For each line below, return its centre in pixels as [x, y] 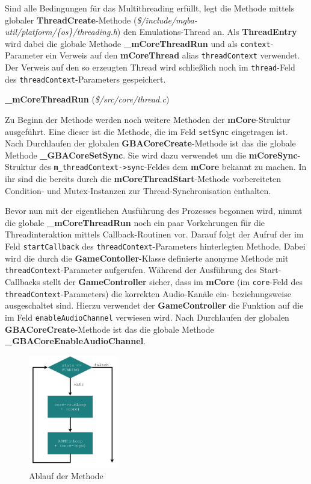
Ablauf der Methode [66, 475]
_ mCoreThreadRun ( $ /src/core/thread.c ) [87, 99]
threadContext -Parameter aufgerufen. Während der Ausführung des [131, 270]
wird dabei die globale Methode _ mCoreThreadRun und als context [138, 43]
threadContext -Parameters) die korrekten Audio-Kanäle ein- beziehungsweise [148, 293]
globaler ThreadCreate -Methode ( [71, 20]
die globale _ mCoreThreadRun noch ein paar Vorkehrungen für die [135, 222]
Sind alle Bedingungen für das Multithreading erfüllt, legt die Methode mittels [150, 8]
